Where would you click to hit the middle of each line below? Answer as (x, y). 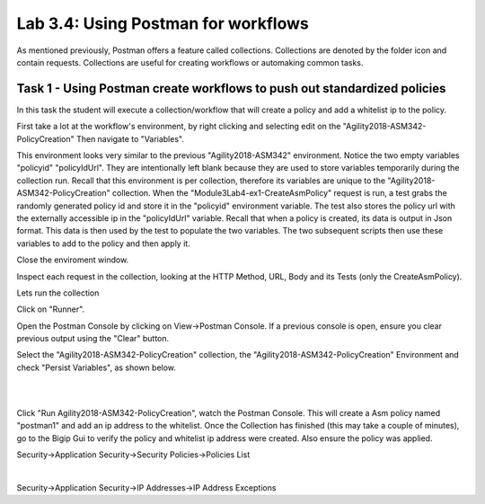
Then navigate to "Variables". (130, 138)
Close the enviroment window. (73, 260)
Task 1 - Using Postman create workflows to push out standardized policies (231, 88)
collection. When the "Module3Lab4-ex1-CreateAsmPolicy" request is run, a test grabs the (280, 193)
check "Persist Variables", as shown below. (97, 367)
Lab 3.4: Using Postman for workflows (163, 23)
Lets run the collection (58, 293)
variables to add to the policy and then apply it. (103, 243)
